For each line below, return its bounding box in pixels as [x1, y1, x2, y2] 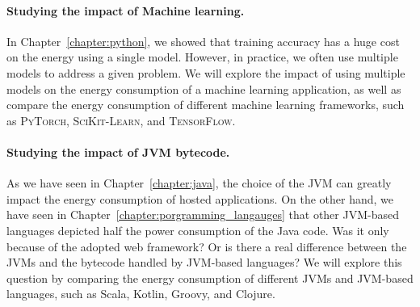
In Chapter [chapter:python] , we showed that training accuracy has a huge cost [6, 32, 400, 49]
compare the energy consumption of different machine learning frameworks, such [6, 96, 405, 113]
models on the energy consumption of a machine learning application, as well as [6, 80, 401, 97]
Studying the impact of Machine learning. [6, 2, 245, 19]
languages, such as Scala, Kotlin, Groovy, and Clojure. [6, 285, 275, 302]
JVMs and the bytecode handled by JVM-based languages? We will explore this [6, 254, 402, 271]
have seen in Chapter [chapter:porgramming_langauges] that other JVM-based [6, 206, 399, 223]
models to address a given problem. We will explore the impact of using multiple [6, 64, 405, 81]
